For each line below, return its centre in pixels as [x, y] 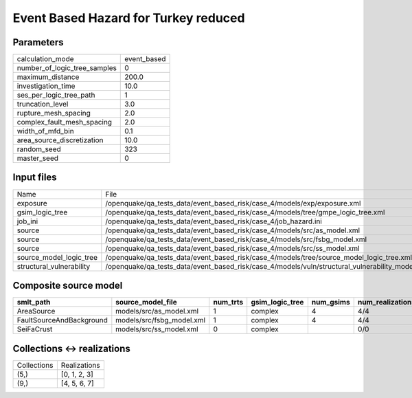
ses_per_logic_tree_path [56, 95]
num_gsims [331, 302]
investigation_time [46, 86]
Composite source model [68, 286]
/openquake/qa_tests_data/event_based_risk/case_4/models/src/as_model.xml [233, 230]
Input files [35, 178]
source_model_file [147, 302]
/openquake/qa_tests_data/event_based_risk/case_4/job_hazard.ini [214, 221]
